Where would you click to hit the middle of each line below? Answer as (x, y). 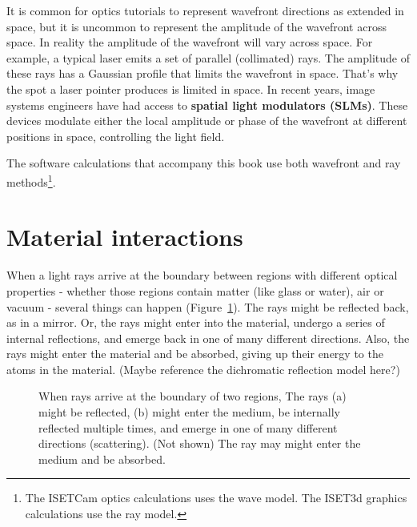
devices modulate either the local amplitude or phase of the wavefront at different (207, 121)
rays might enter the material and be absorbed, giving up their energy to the (195, 354)
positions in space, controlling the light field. (116, 136)
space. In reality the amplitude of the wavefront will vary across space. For (190, 42)
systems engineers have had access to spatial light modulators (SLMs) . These (207, 105)
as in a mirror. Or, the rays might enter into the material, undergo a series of (196, 322)
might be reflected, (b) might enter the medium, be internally (189, 412)
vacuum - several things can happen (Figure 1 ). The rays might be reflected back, (208, 306)
